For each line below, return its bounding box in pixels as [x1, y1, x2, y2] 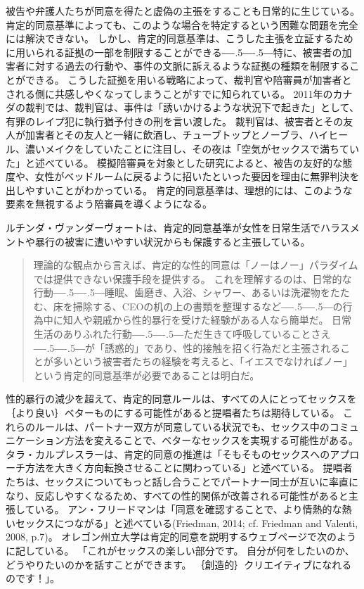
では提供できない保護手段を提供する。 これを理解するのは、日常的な [33, 271, 352, 286]
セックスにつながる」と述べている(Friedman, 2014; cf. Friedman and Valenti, [15, 515, 358, 530]
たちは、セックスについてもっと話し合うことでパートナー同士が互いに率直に [6, 474, 359, 488]
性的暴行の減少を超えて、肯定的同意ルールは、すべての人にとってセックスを [6, 391, 357, 406]
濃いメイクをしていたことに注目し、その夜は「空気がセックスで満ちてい [25, 141, 359, 156]
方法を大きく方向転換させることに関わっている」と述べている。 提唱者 [25, 460, 353, 475]
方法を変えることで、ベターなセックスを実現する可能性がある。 [64, 433, 358, 448]
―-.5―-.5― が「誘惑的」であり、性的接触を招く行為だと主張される [33, 340, 341, 355]
